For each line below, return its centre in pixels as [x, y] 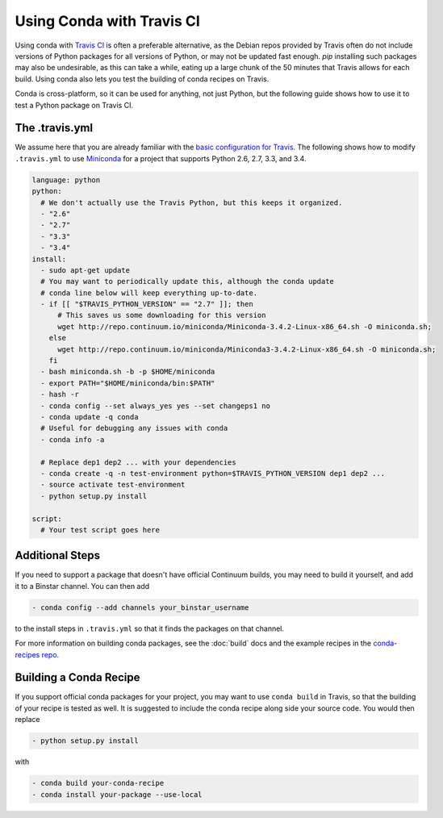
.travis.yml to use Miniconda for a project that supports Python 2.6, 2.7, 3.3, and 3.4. [161, 158]
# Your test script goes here [100, 530]
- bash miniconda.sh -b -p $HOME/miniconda [128, 372]
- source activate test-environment [113, 485]
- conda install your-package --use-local [117, 794]
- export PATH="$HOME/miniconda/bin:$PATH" [128, 383]
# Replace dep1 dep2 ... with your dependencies [139, 462]
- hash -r [60, 394]
